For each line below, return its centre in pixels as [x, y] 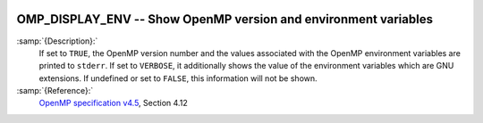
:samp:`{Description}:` [57, 41]
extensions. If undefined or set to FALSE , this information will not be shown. [178, 78]
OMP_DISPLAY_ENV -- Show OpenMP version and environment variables [225, 19]
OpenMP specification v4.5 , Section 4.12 [113, 103]
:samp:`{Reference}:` [55, 91]
